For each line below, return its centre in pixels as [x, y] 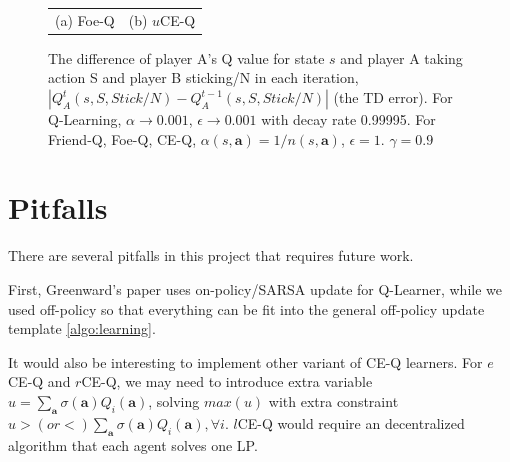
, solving [174, 400]
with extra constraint [333, 400]
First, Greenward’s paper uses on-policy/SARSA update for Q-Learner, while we [255, 288]
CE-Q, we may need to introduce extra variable [227, 381]
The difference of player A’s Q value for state [186, 57]
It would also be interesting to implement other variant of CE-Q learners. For [245, 361]
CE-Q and [39, 381]
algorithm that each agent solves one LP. [133, 444]
